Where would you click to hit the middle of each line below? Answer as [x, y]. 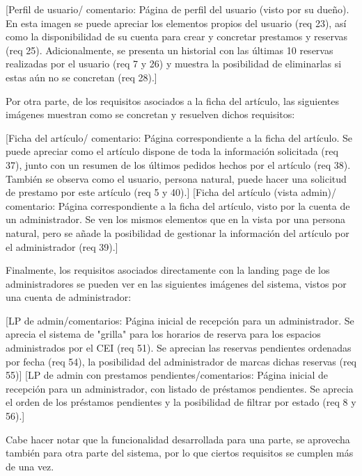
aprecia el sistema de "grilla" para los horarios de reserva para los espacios [163, 334]
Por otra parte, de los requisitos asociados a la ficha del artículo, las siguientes [172, 100]
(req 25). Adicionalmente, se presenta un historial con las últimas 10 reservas [170, 50]
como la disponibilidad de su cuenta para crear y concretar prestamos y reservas [177, 36]
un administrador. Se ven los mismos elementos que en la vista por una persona [175, 219]
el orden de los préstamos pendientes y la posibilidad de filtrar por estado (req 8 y [181, 402]
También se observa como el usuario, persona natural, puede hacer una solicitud [176, 178]
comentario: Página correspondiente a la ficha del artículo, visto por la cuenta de [178, 205]
